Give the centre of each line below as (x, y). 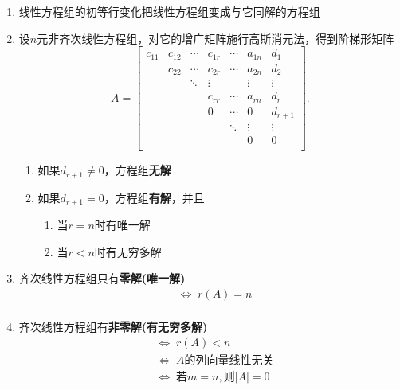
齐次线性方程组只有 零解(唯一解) (102, 278)
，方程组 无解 (137, 170)
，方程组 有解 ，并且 (154, 197)
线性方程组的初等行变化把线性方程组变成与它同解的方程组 (169, 11)
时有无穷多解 (128, 251)
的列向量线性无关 (229, 360)
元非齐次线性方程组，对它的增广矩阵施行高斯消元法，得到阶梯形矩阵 (216, 38)
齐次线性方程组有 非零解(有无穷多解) (113, 326)
